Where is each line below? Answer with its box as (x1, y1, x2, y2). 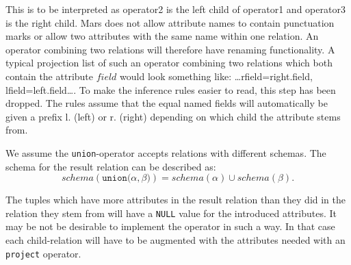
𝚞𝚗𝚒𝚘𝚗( (102, 173, 131, 184)
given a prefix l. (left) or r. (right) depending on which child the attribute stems (5, 109, 341, 123)
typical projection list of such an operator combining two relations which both (5, 55, 333, 70)
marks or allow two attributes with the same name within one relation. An (5, 29, 319, 43)
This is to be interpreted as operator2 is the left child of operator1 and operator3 (5, 2, 346, 16)
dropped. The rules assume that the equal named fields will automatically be (5, 96, 328, 110)
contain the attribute (5, 68, 94, 83)
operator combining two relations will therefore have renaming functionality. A (5, 42, 335, 56)
